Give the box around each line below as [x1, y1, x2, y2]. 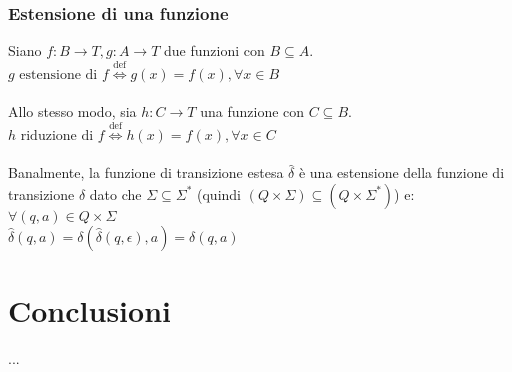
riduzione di [20, 128, 94, 143]
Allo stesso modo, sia [8, 101, 137, 122]
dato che [89, 183, 142, 204]
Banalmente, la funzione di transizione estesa [8, 162, 284, 183]
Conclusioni [8, 289, 171, 330]
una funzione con [200, 101, 305, 122]
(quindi [197, 183, 241, 204]
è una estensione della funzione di [298, 162, 505, 183]
